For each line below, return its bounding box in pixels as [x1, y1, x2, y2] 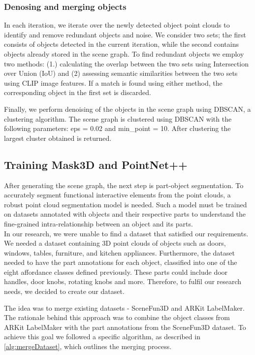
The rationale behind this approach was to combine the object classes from [4, 312, 230, 323]
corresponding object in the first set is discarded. [4, 87, 151, 97]
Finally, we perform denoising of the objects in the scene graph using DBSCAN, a [4, 103, 251, 114]
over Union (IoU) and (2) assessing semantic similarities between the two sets [4, 68, 238, 78]
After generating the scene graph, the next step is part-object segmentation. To [4, 180, 244, 190]
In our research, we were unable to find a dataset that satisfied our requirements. [4, 228, 249, 238]
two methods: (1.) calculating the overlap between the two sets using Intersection [4, 58, 249, 68]
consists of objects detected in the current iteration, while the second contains [4, 39, 239, 49]
